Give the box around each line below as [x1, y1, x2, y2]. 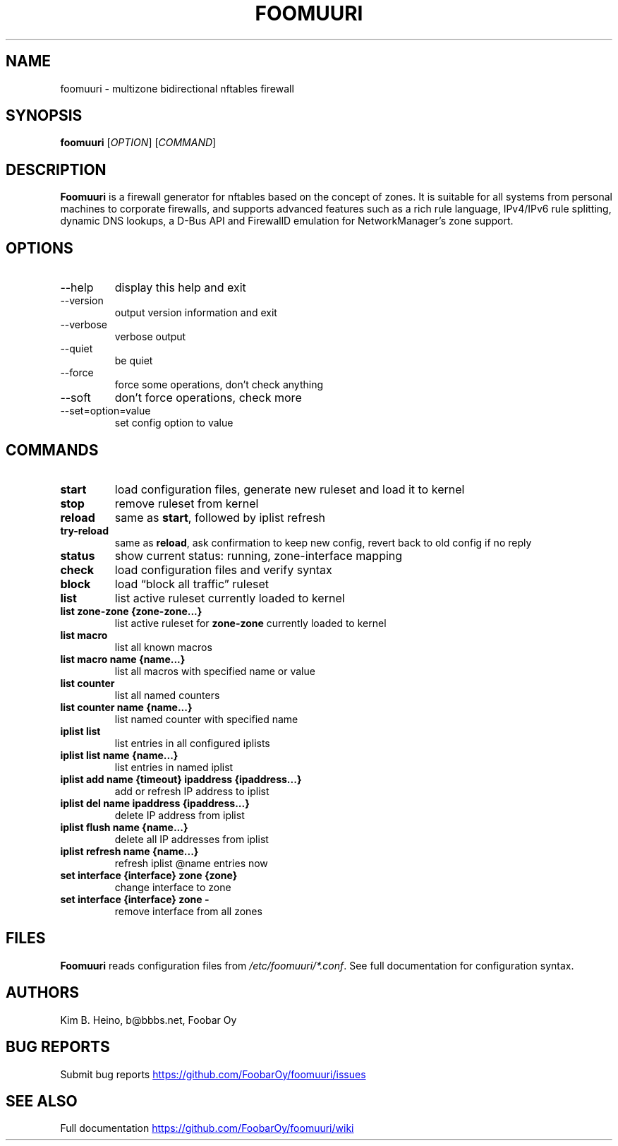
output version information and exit [114, 306, 277, 319]
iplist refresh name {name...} [60, 844, 199, 857]
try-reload [60, 524, 109, 537]
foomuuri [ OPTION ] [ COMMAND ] [60, 136, 217, 149]
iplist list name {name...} [60, 748, 178, 761]
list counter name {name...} [60, 700, 193, 713]
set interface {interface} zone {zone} [60, 869, 238, 881]
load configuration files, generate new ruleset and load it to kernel [114, 482, 465, 496]
